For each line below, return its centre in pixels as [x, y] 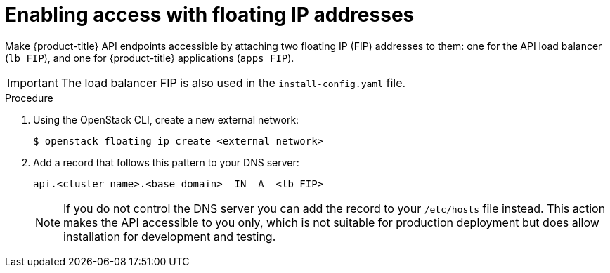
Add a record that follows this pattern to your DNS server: [166, 162]
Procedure [29, 98]
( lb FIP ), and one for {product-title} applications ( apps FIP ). [150, 58]
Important [33, 82]
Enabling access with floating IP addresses [210, 15]
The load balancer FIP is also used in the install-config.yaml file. [233, 82]
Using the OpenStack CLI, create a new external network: [166, 119]
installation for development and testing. [170, 236]
